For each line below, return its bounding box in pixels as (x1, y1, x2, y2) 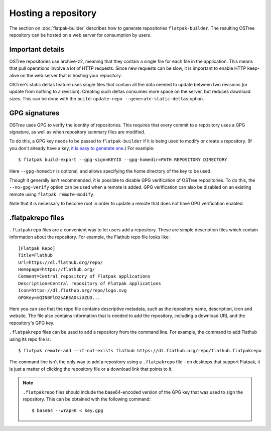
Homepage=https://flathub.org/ (18, 266, 95, 272)
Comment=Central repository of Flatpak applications (18, 273, 151, 279)
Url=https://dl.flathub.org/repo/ (18, 259, 103, 265)
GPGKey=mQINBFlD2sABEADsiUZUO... (18, 295, 100, 301)
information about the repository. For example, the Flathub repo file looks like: (9, 234, 170, 240)
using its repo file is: (9, 336, 51, 342)
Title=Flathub (18, 252, 53, 258)
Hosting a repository (9, 8, 97, 19)
